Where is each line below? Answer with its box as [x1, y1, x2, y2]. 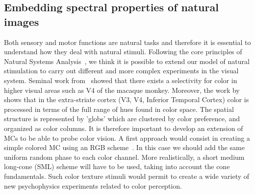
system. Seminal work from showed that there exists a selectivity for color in [4, 75, 237, 85]
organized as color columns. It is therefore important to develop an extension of [4, 123, 243, 133]
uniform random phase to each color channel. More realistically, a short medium [4, 151, 245, 162]
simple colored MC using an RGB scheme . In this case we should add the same [4, 142, 245, 152]
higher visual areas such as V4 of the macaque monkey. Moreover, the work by [4, 85, 240, 95]
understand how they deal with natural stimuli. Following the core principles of [4, 46, 242, 57]
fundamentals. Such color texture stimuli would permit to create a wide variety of [4, 171, 250, 181]
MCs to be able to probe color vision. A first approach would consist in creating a [4, 132, 250, 143]
